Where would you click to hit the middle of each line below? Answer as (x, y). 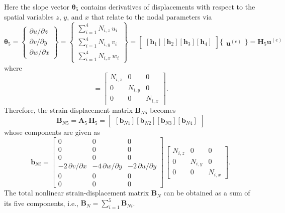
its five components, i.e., (41, 203)
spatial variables (29, 16)
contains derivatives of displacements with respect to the (168, 7)
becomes (163, 110)
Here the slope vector (37, 7)
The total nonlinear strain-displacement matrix (77, 193)
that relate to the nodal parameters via (152, 16)
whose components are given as (52, 132)
